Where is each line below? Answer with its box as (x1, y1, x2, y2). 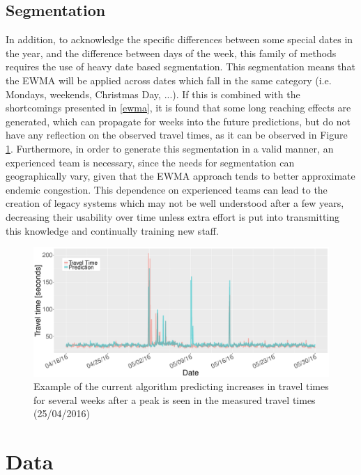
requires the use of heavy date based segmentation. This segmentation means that (6, 59, 355, 74)
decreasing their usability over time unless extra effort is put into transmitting (6, 209, 340, 224)
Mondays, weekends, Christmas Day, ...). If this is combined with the (6, 86, 300, 101)
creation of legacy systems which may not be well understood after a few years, (6, 196, 344, 210)
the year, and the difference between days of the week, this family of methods (6, 45, 337, 60)
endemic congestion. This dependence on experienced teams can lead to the (6, 182, 328, 196)
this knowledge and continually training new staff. (6, 223, 219, 238)
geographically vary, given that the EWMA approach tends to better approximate (6, 169, 355, 183)
